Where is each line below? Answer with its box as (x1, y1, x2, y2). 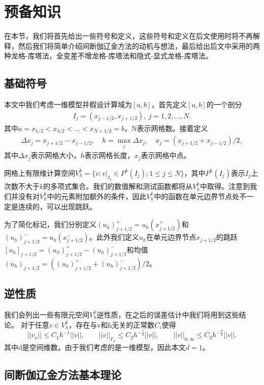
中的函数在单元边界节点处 (154, 190, 240, 201)
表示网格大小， (30, 150, 81, 161)
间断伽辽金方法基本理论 (4, 366, 121, 382)
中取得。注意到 (200, 181, 250, 191)
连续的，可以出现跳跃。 (18, 201, 96, 211)
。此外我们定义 (89, 232, 139, 242)
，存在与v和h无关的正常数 (69, 319, 155, 330)
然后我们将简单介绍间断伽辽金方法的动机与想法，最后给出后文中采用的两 (18, 40, 260, 51)
